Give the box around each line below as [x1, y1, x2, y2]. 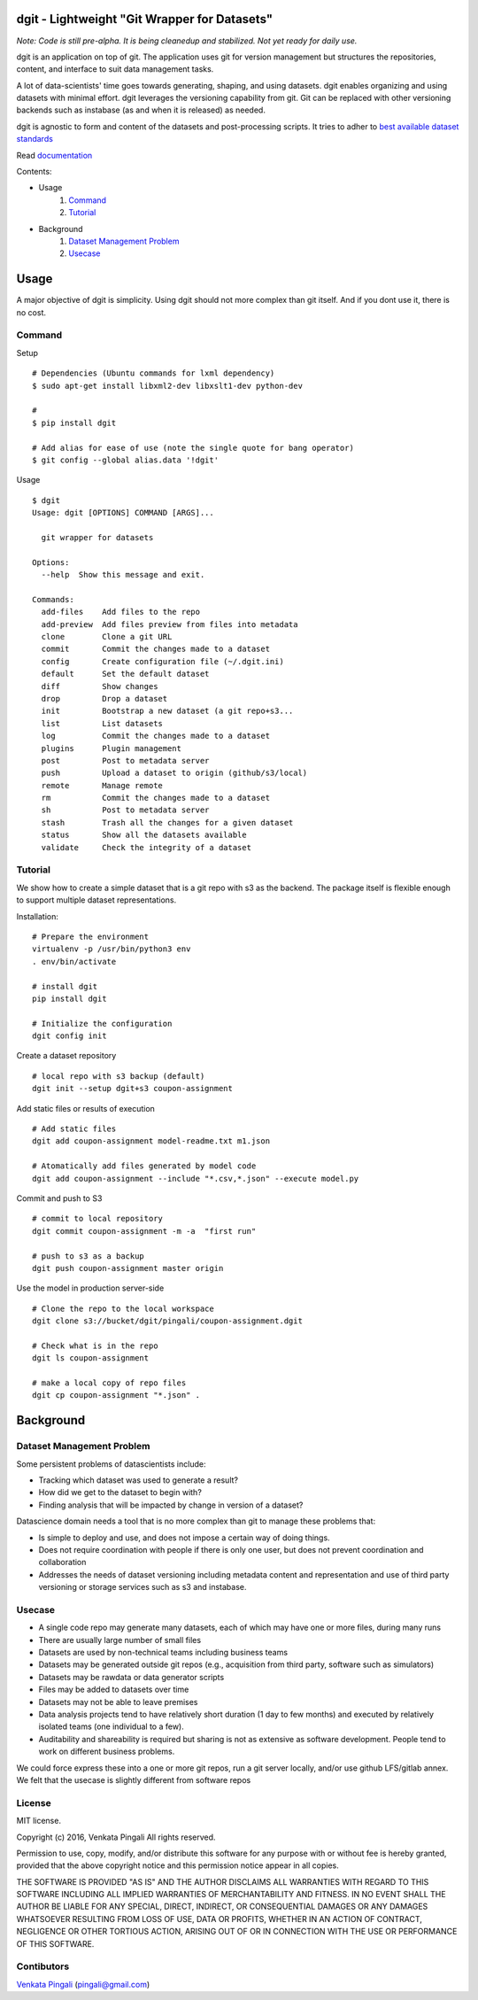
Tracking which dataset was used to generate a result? [38, 1475, 239, 1485]
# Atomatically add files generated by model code [32, 1161, 257, 1171]
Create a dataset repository [16, 1050, 117, 1061]
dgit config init [32, 1031, 107, 1041]
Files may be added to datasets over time [38, 1684, 189, 1695]
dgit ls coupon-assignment [32, 1353, 150, 1363]
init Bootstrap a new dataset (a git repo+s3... [41, 706, 294, 717]
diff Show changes [41, 681, 158, 691]
